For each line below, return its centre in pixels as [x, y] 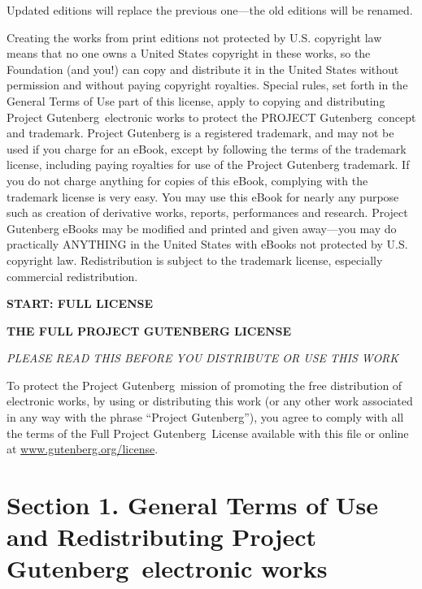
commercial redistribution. [72, 276]
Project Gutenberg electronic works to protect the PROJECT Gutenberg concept [211, 117]
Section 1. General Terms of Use [193, 505]
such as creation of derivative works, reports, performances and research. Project [207, 212]
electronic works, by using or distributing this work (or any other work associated [210, 401]
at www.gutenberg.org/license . [83, 449]
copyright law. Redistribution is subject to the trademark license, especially [195, 260]
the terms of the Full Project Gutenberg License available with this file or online [208, 433]
